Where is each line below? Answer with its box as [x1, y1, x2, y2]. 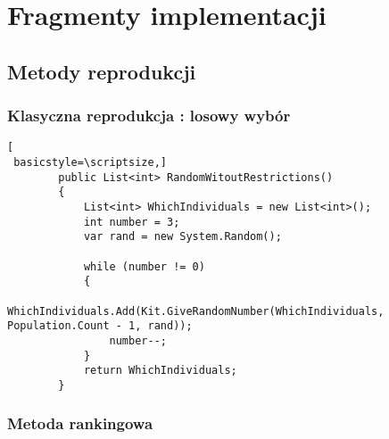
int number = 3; [83, 215, 180, 228]
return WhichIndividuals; [83, 364, 237, 377]
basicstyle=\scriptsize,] [13, 156, 167, 170]
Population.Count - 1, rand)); [7, 319, 193, 333]
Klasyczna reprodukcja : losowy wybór [7, 104, 291, 127]
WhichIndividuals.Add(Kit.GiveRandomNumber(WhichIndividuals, [7, 304, 385, 318]
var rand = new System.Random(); [83, 230, 282, 244]
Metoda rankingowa [7, 412, 153, 435]
